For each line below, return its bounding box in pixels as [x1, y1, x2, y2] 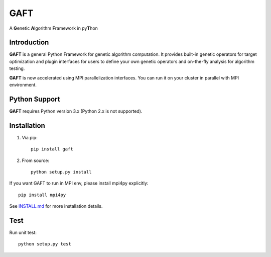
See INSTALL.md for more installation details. [9, 203, 103, 209]
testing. [9, 65, 25, 71]
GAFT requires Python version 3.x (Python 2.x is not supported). [9, 108, 143, 114]
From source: [22, 157, 50, 163]
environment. [9, 82, 37, 88]
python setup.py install [31, 169, 92, 175]
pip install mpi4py [18, 192, 66, 198]
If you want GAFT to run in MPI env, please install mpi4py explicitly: [9, 180, 149, 186]
